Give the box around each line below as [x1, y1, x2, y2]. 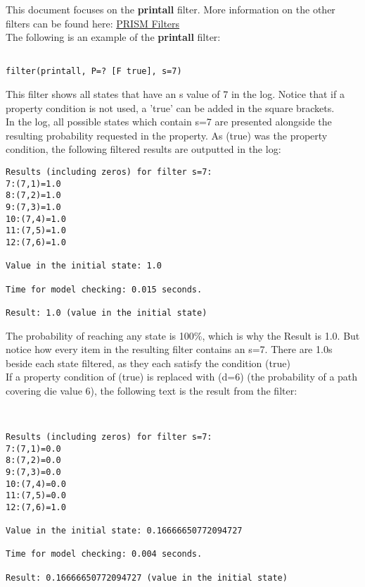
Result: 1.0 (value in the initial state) [6, 307, 207, 318]
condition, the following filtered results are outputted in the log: [6, 142, 281, 156]
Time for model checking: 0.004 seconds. [6, 549, 203, 560]
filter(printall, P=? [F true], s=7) [6, 66, 182, 77]
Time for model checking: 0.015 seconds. [6, 284, 203, 295]
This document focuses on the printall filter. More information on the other [6, 2, 335, 16]
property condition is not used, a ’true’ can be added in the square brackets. [6, 100, 335, 115]
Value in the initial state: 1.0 [6, 261, 162, 271]
